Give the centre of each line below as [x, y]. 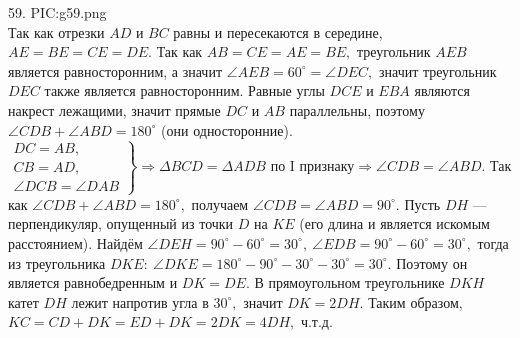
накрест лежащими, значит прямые [114, 109]
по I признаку [312, 166]
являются [442, 90]
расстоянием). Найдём [75, 242]
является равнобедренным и [93, 282]
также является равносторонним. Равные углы [184, 90]
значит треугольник [437, 70]
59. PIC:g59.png [57, 12]
